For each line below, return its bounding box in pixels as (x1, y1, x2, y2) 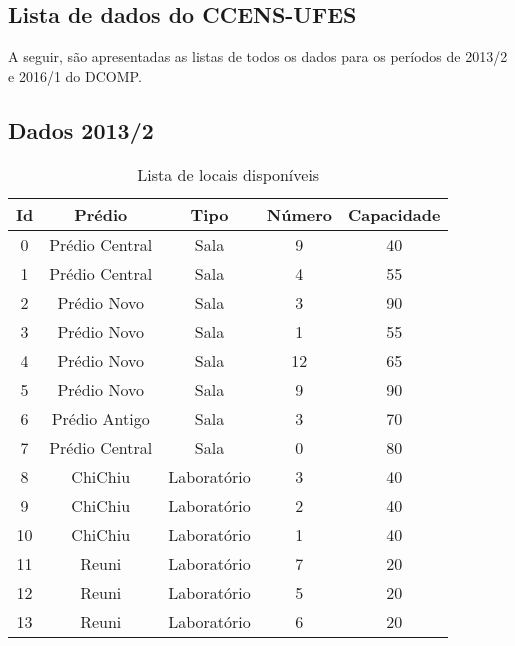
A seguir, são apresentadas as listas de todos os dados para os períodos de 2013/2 (8, 46, 508, 67)
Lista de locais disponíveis (137, 162, 320, 186)
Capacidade (347, 202, 441, 226)
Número (266, 202, 332, 226)
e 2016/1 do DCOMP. (8, 65, 142, 86)
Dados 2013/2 (8, 114, 154, 145)
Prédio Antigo (51, 406, 150, 430)
